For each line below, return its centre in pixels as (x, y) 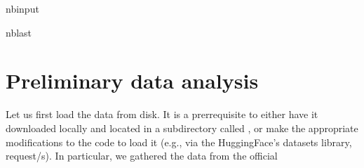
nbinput (22, 8)
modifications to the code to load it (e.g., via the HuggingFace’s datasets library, (179, 142)
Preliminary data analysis (132, 80)
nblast (19, 32)
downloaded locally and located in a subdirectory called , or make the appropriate (182, 128)
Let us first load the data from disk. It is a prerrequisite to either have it (162, 114)
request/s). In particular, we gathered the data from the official (142, 156)
